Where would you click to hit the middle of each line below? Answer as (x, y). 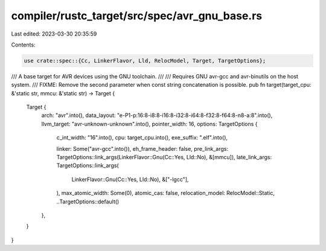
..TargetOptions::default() (88, 202)
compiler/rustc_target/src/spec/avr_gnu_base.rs (137, 16)
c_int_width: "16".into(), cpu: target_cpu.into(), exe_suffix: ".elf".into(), (142, 138)
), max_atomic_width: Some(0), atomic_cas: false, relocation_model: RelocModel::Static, (165, 193)
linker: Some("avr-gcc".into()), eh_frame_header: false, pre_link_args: (142, 148)
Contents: (23, 45)
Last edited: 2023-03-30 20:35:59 (54, 34)
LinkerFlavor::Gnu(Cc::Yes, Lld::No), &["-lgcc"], (130, 179)
